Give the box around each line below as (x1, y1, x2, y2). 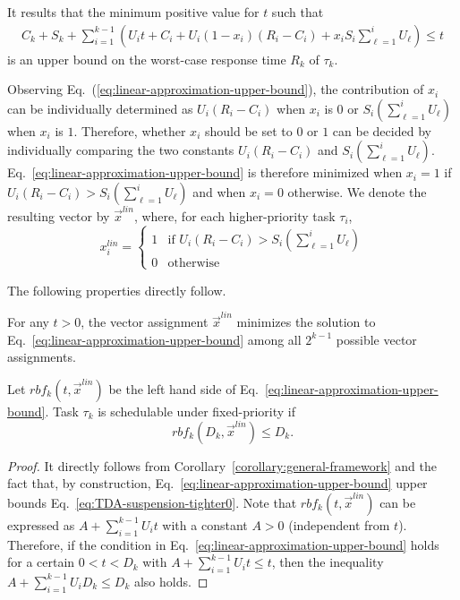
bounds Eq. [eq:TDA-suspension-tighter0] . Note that (7, 493, 297, 511)
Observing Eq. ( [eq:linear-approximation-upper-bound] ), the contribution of (7, 80, 424, 99)
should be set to (204, 121, 293, 140)
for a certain (7, 553, 75, 571)
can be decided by (332, 121, 431, 140)
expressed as (7, 515, 75, 534)
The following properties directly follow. (7, 280, 226, 299)
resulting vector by (7, 206, 110, 225)
